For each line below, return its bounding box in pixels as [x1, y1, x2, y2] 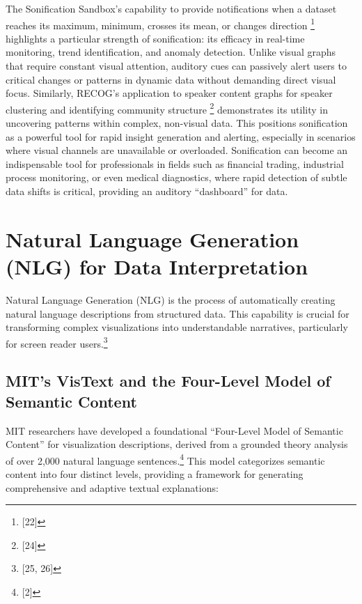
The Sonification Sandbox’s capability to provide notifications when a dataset [6, 1, 337, 15]
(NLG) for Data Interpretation [6, 252, 308, 280]
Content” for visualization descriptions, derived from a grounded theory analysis [6, 437, 348, 451]
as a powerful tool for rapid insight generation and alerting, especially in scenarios [6, 129, 356, 144]
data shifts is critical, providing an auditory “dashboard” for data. [6, 184, 288, 199]
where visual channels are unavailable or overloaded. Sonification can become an [6, 143, 348, 157]
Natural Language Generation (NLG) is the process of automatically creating [6, 292, 336, 307]
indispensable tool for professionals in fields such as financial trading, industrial [6, 156, 344, 171]
